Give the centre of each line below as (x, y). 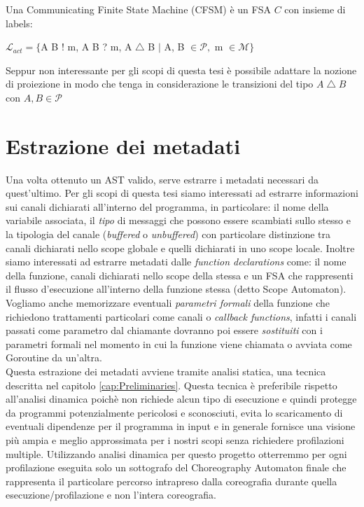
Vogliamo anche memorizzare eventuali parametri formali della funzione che (168, 303)
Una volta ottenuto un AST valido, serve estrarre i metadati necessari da (162, 179)
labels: (19, 23)
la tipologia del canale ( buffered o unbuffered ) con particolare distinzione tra (168, 234)
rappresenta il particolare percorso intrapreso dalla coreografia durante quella (171, 481)
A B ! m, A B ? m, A (86, 47)
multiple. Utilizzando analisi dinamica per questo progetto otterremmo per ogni (176, 453)
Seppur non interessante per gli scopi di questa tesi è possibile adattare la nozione (181, 70)
